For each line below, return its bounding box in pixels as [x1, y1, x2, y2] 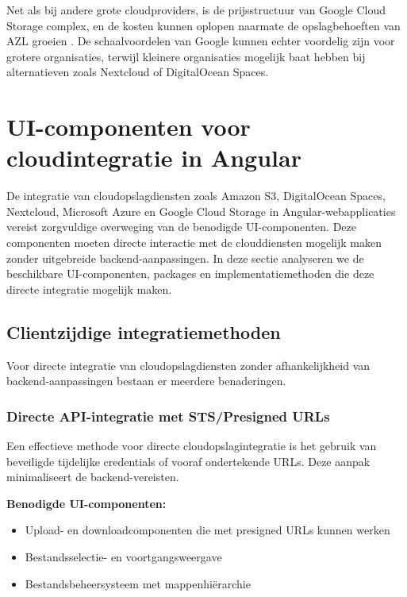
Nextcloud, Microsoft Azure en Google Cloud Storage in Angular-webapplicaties [6, 202, 396, 219]
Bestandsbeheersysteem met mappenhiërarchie [25, 575, 251, 591]
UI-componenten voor [6, 110, 251, 143]
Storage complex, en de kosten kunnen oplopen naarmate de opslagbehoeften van [6, 17, 401, 33]
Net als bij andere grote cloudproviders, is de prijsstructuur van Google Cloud [6, 2, 386, 17]
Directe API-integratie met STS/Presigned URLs [6, 406, 330, 426]
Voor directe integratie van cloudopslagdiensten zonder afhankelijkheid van [6, 356, 371, 373]
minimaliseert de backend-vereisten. [6, 468, 179, 485]
